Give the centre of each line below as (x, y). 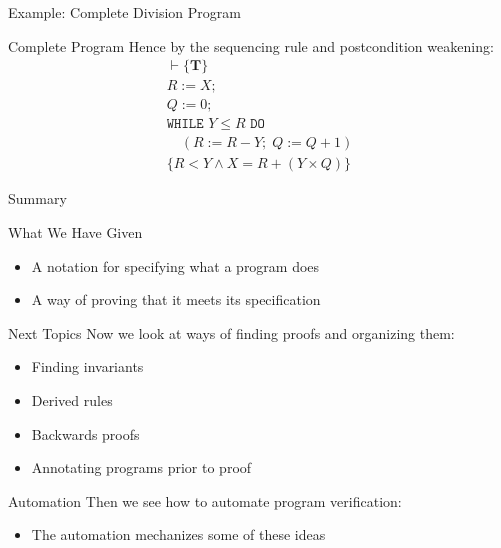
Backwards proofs (85, 433)
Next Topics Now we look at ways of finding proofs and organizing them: (231, 332)
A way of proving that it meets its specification (176, 299)
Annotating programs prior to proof (141, 467)
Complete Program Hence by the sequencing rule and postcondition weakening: (251, 45)
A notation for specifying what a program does (175, 265)
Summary (37, 198)
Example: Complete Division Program (124, 12)
